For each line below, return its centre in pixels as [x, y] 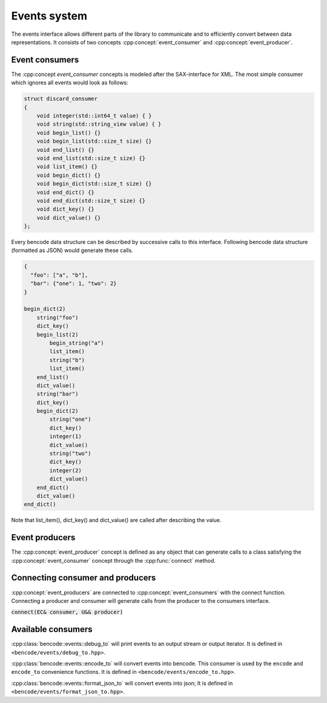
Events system [49, 16]
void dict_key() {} [66, 209]
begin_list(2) [58, 335]
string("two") [70, 453]
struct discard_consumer [61, 99]
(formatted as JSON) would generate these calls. [72, 250]
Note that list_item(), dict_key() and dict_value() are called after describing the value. [116, 520]
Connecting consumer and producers [84, 578]
